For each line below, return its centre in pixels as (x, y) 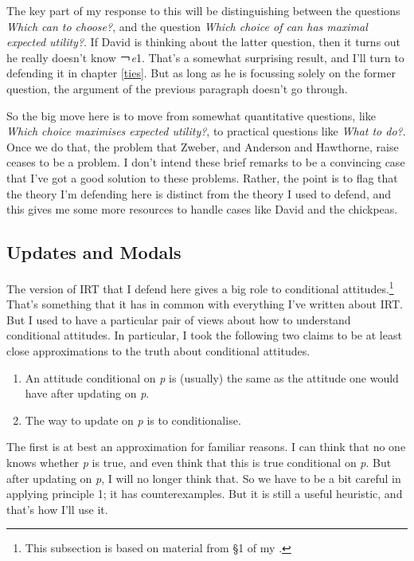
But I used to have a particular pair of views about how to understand (179, 319)
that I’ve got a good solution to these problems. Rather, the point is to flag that (202, 177)
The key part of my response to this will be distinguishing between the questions (203, 10)
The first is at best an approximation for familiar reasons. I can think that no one (206, 447)
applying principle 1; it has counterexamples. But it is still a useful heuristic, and (205, 494)
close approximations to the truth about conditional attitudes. (158, 350)
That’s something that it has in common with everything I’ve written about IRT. (205, 304)
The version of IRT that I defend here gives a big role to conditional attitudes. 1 (200, 287)
